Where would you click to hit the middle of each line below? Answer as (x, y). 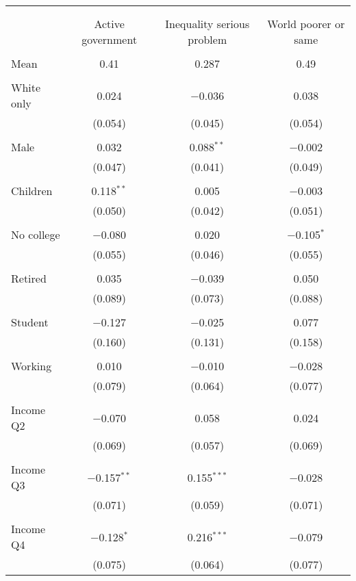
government (110, 39)
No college (36, 234)
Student (30, 322)
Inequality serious (207, 24)
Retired (29, 278)
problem (207, 39)
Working (31, 366)
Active (109, 24)
